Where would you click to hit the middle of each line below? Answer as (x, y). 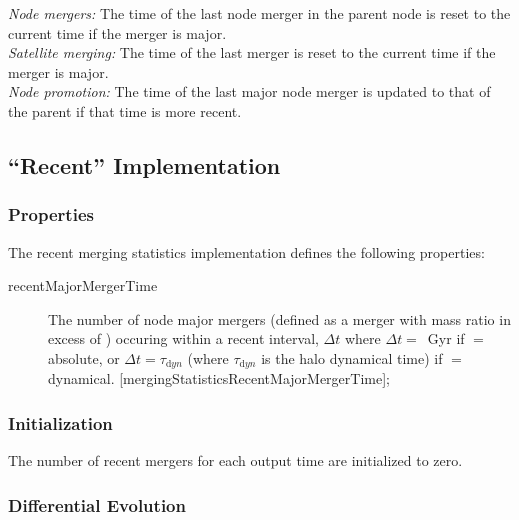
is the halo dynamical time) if (352, 357)
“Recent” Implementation (144, 164)
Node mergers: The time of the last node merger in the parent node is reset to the (259, 13)
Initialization (60, 422)
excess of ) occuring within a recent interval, (183, 338)
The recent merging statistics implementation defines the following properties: (246, 251)
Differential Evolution (97, 504)
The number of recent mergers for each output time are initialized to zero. (235, 460)
